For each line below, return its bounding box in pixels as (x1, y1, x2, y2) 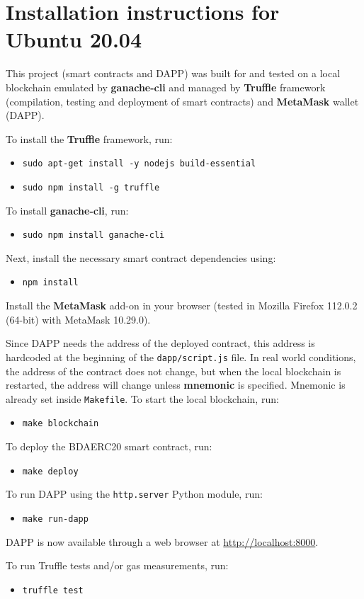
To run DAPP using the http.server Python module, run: (6, 486, 263, 501)
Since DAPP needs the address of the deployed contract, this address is (6, 336, 315, 350)
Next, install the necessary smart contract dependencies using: (6, 250, 276, 265)
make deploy (22, 466, 79, 477)
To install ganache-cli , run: (6, 202, 129, 217)
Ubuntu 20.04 (6, 25, 142, 54)
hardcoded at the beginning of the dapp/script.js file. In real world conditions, (6, 349, 356, 364)
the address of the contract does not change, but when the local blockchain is (6, 363, 341, 378)
